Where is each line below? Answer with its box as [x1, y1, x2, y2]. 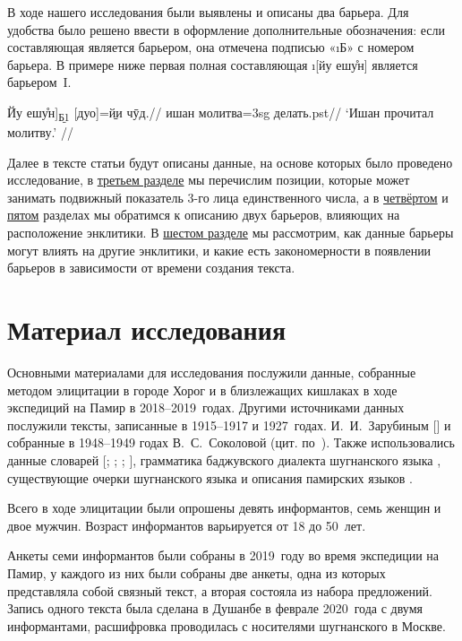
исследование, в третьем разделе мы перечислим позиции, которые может [7, 170, 410, 189]
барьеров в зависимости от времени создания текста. [7, 258, 295, 277]
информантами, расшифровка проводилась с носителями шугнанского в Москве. [7, 616, 446, 635]
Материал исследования [7, 311, 287, 348]
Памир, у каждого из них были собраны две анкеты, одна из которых [7, 563, 386, 582]
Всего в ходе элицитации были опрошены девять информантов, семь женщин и [7, 498, 441, 517]
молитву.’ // [7, 123, 73, 142]
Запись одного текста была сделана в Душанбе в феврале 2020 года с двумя [7, 599, 423, 618]
